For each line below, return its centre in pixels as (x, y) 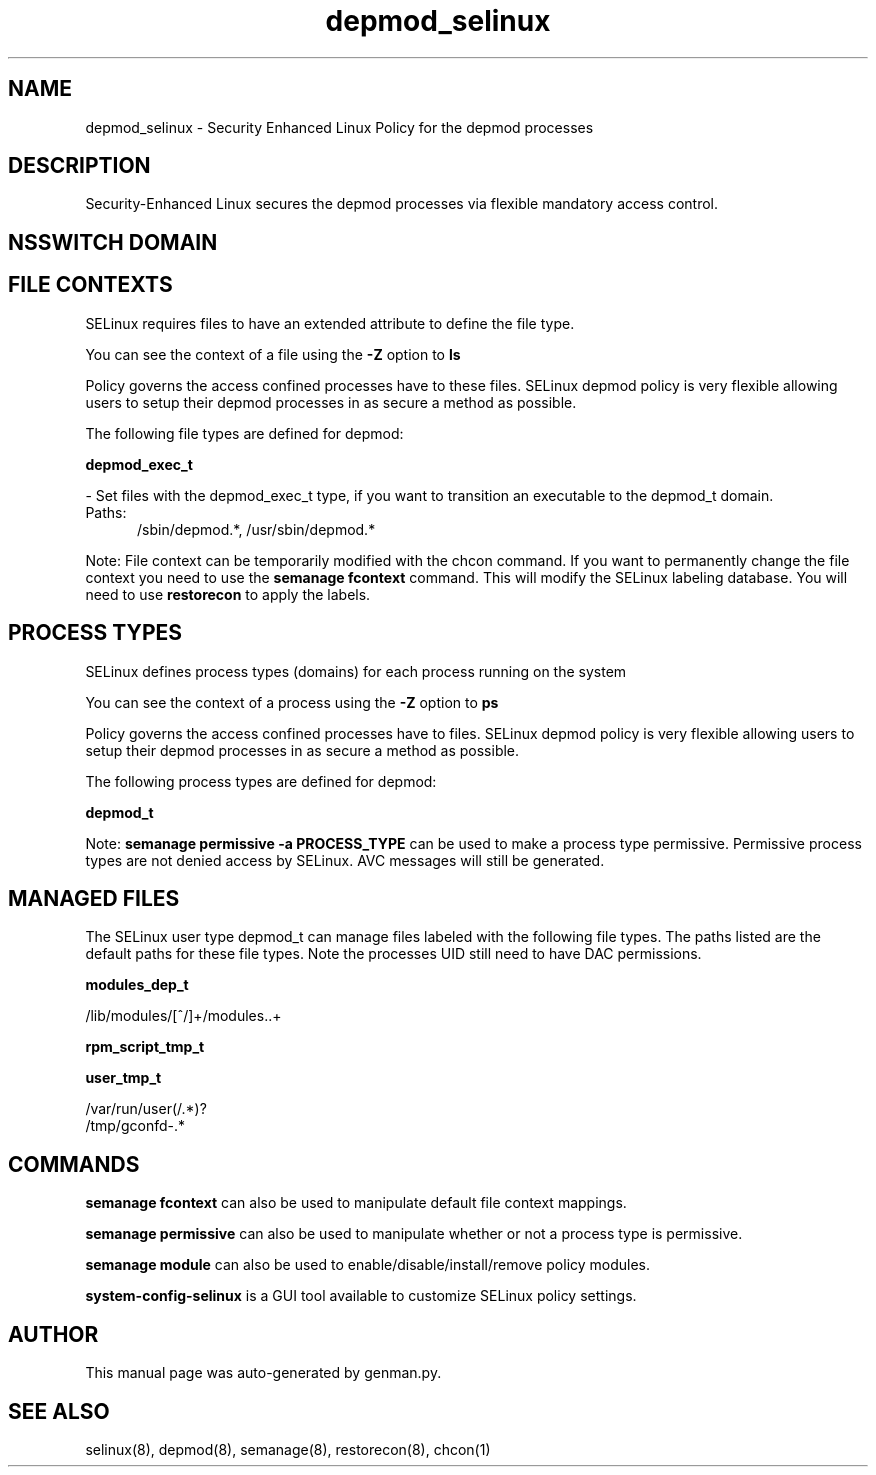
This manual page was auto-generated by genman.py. (263, 1373)
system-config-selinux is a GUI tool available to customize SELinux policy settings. (361, 1296)
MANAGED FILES (94, 898)
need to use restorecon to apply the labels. (228, 594)
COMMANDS (74, 1164)
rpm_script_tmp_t (145, 1047)
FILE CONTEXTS (90, 285)
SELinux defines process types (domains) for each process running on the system (356, 671)
